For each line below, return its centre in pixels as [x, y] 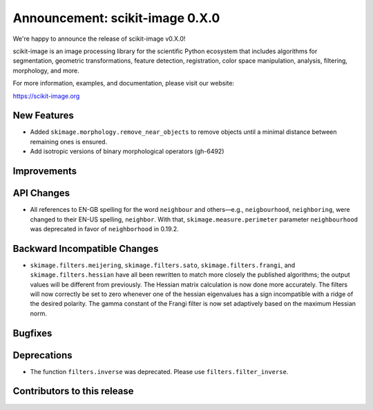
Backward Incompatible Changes [86, 248]
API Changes [41, 193]
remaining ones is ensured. [68, 141]
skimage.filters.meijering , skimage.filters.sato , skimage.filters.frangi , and [163, 265]
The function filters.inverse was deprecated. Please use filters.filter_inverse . [159, 371]
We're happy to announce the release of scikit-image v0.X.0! [99, 39]
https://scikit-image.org [46, 96]
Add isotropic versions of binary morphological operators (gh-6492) [127, 151]
